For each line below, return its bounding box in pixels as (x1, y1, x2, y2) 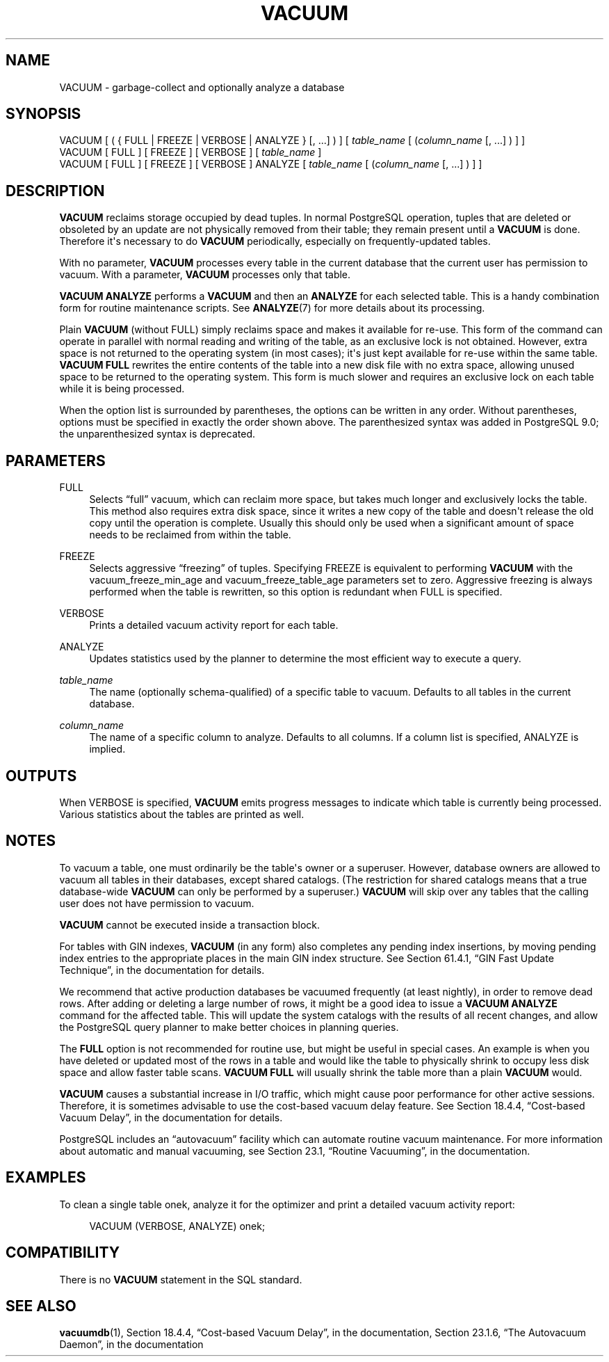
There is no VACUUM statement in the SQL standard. (59, 1273, 302, 1285)
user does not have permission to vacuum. (59, 897, 254, 909)
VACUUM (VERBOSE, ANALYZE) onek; (89, 1219, 266, 1232)
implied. (89, 743, 126, 755)
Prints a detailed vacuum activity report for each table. (89, 619, 339, 632)
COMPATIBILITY (6, 1244, 120, 1262)
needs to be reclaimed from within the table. (89, 529, 291, 541)
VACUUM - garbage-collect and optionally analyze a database (59, 81, 345, 93)
